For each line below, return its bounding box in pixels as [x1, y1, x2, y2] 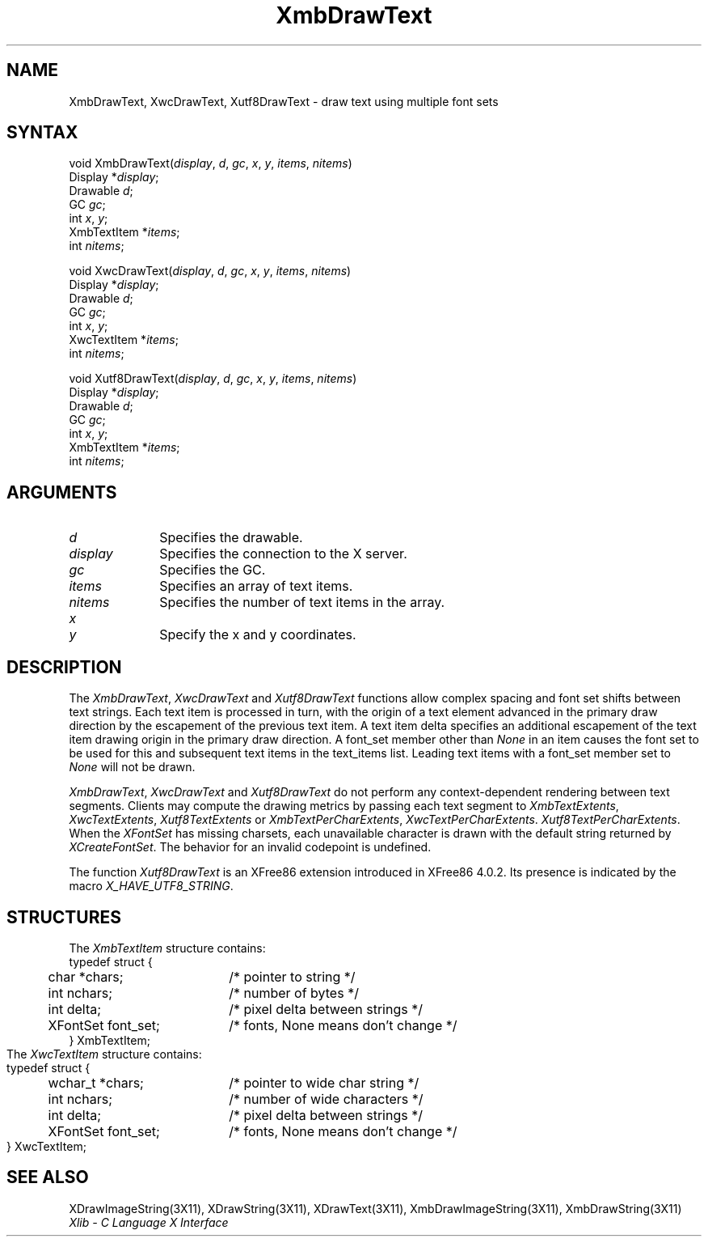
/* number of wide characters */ [229, 1090, 424, 1107]
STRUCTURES [6, 906, 121, 927]
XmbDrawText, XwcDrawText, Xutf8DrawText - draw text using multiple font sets [69, 94, 499, 108]
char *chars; [48, 968, 124, 985]
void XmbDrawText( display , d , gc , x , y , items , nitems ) [69, 156, 352, 171]
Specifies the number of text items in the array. [159, 594, 445, 611]
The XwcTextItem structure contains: [6, 1046, 202, 1061]
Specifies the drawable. [159, 529, 303, 546]
